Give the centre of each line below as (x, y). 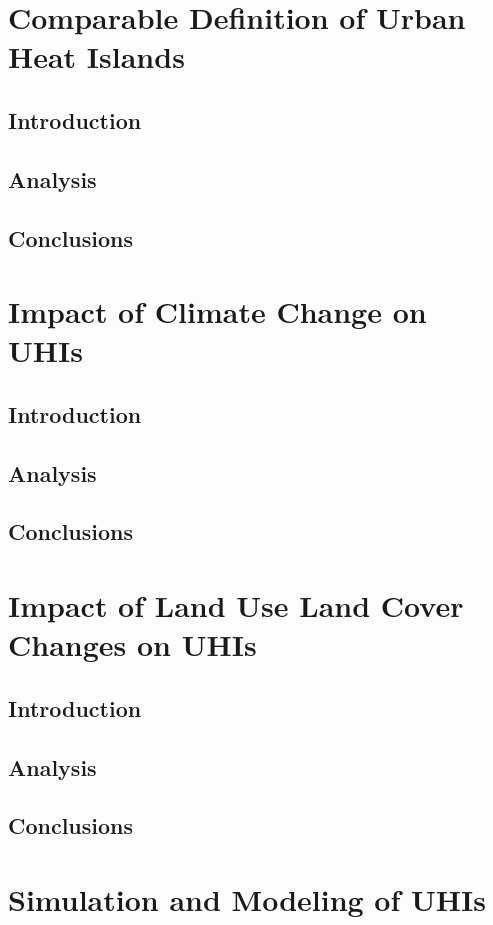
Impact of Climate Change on (217, 311)
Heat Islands (96, 56)
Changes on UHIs (132, 644)
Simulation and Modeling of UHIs (247, 898)
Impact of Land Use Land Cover (236, 605)
